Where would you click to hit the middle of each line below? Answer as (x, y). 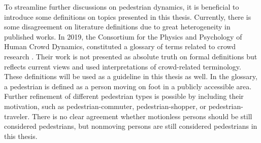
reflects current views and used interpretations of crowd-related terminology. (123, 66)
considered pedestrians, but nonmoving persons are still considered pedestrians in (131, 126)
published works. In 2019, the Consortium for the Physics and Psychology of (123, 36)
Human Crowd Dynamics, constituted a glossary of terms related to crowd (120, 46)
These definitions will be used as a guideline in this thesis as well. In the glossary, (131, 76)
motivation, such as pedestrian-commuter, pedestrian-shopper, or (105, 106)
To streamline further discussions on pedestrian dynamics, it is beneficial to (122, 7)
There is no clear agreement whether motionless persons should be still (142, 116)
